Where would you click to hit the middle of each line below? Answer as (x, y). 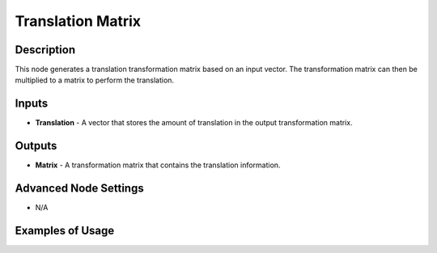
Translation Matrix (78, 21)
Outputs (36, 146)
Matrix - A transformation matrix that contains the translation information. (158, 165)
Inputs (32, 104)
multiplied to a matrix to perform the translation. (94, 80)
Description (45, 50)
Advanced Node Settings (80, 189)
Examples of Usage (65, 230)
